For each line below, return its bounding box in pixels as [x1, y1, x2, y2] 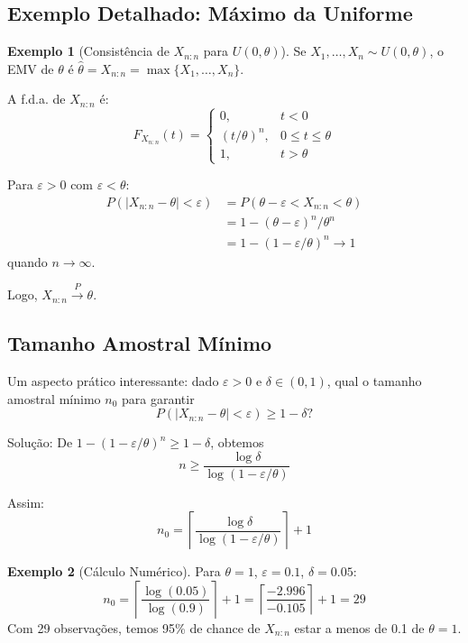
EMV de [7, 59, 54, 78]
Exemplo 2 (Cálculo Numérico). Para [7, 562, 221, 581]
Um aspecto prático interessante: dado [7, 371, 219, 390]
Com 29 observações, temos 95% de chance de [7, 618, 261, 637]
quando [7, 252, 48, 271]
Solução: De [7, 433, 73, 452]
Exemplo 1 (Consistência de [7, 41, 170, 60]
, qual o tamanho [326, 371, 422, 390]
